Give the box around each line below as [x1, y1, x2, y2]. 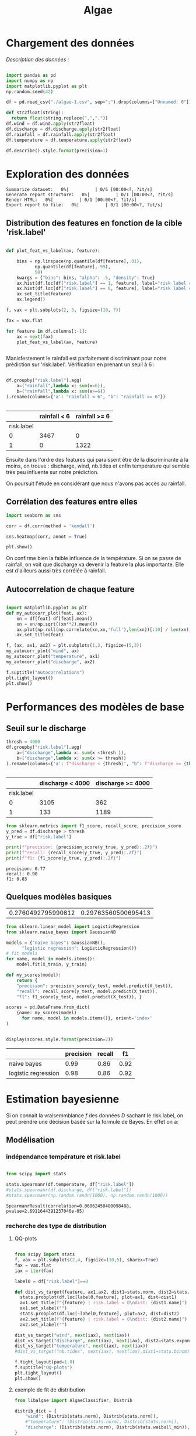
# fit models [6, 950, 38, 957]
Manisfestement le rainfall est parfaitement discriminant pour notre [6, 355, 167, 362]
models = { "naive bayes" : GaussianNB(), [6, 940, 106, 946]
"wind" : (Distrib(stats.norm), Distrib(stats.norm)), [25, 1413, 159, 1420]
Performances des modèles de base [6, 700, 185, 714]
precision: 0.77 [6, 866, 45, 872]
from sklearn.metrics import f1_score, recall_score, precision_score [6, 823, 181, 829]
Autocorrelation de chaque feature [6, 584, 135, 594]
